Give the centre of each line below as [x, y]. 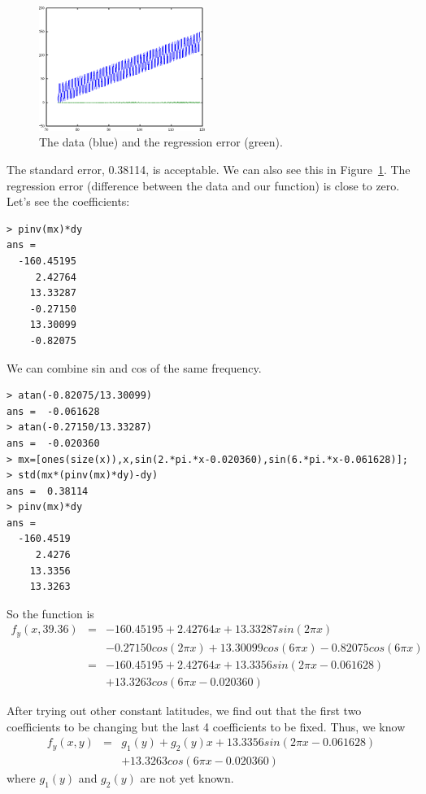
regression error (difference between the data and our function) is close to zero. [203, 185]
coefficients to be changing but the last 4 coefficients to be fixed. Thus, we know [206, 726]
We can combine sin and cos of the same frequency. [134, 367]
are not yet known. [187, 778]
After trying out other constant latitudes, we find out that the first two [184, 711]
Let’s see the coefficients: [68, 201]
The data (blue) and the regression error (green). [161, 142]
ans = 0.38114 [48, 491]
